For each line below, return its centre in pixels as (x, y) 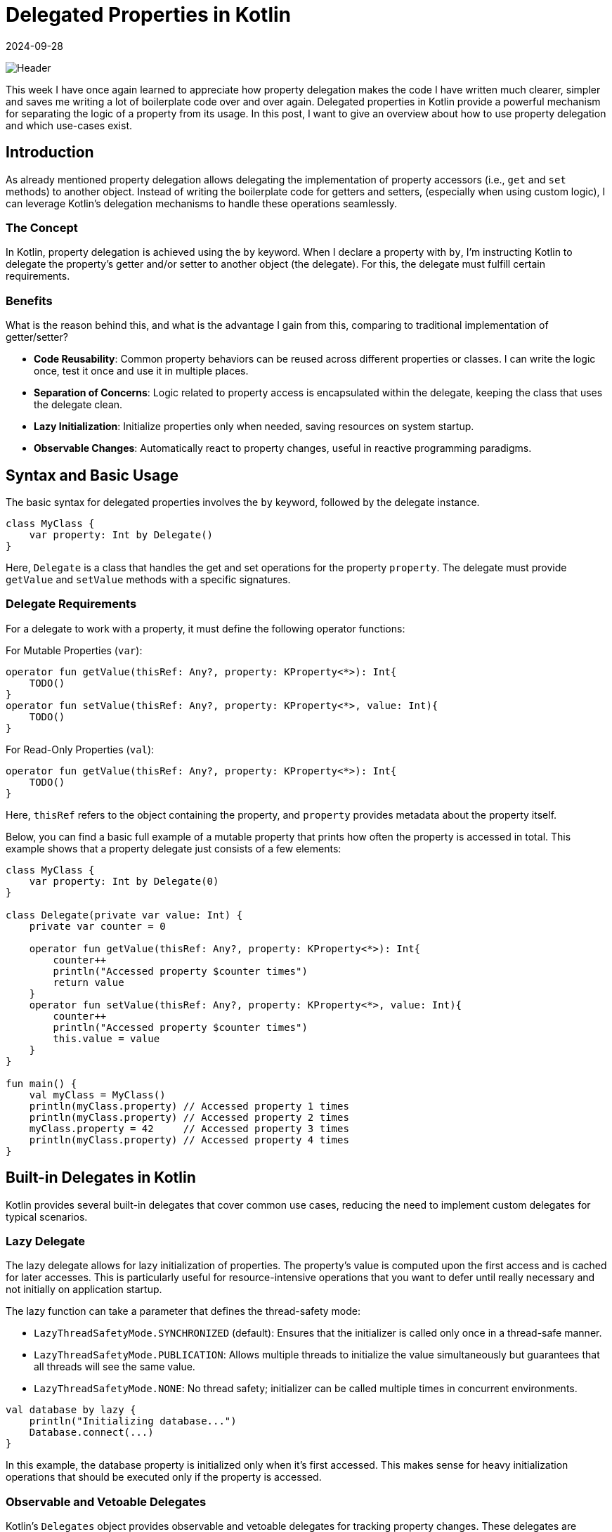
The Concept (42, 227)
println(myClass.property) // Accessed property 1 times (189, 1106)
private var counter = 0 (97, 926)
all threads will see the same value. (115, 1367)
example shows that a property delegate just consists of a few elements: (174, 848)
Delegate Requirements (71, 604)
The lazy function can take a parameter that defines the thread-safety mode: (183, 1311)
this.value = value (106, 1038)
